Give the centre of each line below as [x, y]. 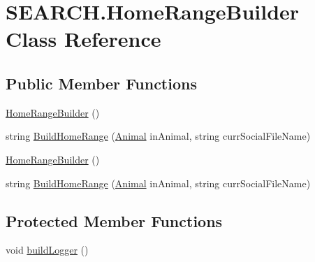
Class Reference [83, 39]
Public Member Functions [101, 83]
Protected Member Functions [114, 220]
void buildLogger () [47, 250]
